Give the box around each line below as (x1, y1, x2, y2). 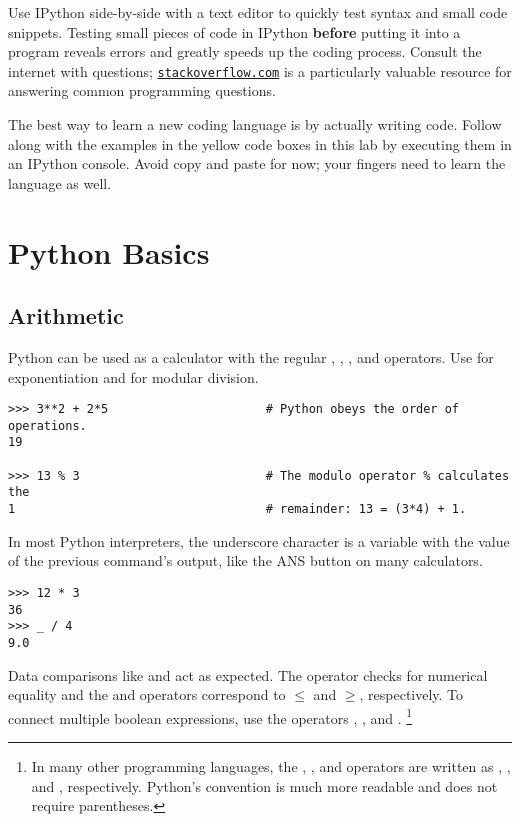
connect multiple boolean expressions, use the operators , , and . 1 (8, 704, 413, 728)
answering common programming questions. (8, 80, 276, 101)
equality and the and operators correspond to (8, 684, 286, 705)
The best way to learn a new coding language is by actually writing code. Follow (8, 114, 502, 135)
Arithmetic (8, 300, 124, 331)
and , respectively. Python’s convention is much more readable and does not (31, 775, 498, 796)
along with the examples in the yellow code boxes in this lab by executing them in (8, 133, 512, 154)
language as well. (8, 172, 112, 193)
